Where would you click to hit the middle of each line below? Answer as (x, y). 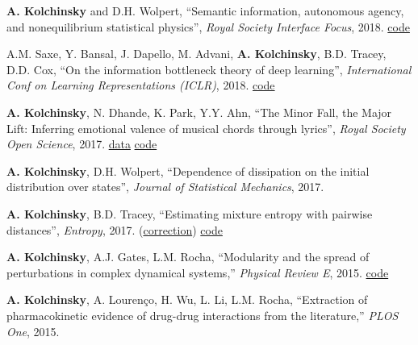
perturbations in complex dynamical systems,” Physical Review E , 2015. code (198, 272)
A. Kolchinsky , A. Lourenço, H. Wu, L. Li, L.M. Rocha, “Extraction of (187, 299)
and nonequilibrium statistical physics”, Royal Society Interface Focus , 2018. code (208, 26)
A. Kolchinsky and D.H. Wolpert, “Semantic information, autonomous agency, (205, 10)
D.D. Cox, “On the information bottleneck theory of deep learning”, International (209, 69)
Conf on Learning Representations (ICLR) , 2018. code (141, 85)
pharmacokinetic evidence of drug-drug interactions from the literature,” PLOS (203, 315)
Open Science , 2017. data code (82, 144)
